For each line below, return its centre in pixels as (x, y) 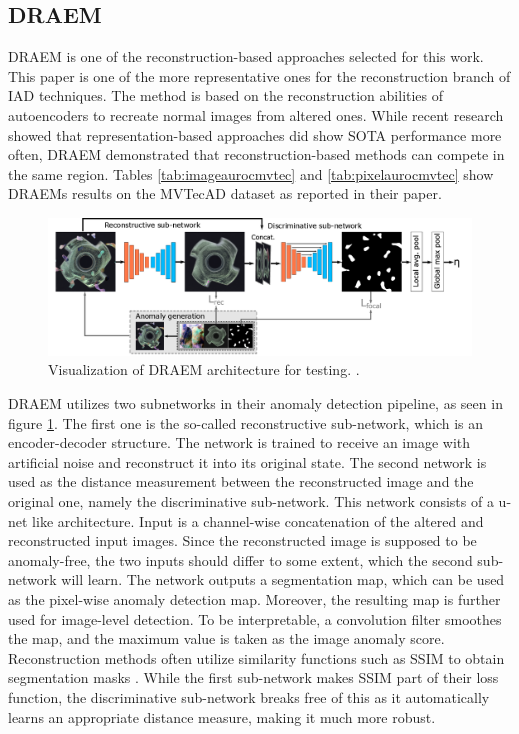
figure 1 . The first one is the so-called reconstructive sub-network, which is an (246, 422)
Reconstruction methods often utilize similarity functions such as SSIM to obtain (256, 657)
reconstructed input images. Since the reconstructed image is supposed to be (242, 540)
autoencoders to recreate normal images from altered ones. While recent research (256, 114)
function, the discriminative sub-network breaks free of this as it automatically (249, 696)
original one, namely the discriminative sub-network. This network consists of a (251, 500)
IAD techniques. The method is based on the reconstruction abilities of (226, 95)
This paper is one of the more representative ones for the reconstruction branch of (259, 75)
